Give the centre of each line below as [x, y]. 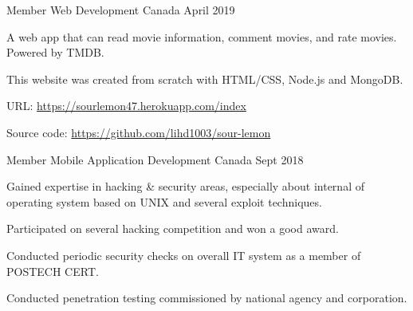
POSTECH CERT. [53, 271]
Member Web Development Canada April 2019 [121, 10]
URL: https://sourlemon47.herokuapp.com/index [126, 106]
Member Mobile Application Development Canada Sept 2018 [155, 159]
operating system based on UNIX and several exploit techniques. [164, 201]
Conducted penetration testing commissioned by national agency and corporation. [207, 298]
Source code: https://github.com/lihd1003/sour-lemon [139, 132]
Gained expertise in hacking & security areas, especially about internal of [185, 186]
